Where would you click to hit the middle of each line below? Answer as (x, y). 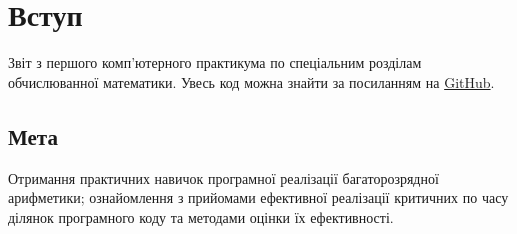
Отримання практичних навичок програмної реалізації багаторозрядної (223, 177)
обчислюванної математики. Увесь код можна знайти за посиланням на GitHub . (251, 81)
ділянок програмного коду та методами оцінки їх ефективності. (201, 216)
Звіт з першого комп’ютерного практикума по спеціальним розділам (215, 62)
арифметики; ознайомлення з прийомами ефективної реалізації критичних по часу (258, 197)
